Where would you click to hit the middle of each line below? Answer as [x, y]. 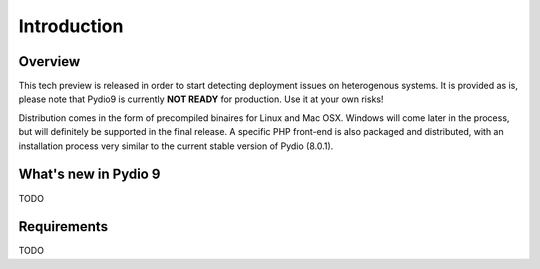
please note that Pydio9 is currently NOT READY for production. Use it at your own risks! [201, 99]
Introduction [71, 26]
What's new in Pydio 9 [89, 174]
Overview [49, 61]
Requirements [63, 226]
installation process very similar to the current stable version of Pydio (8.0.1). [176, 146]
